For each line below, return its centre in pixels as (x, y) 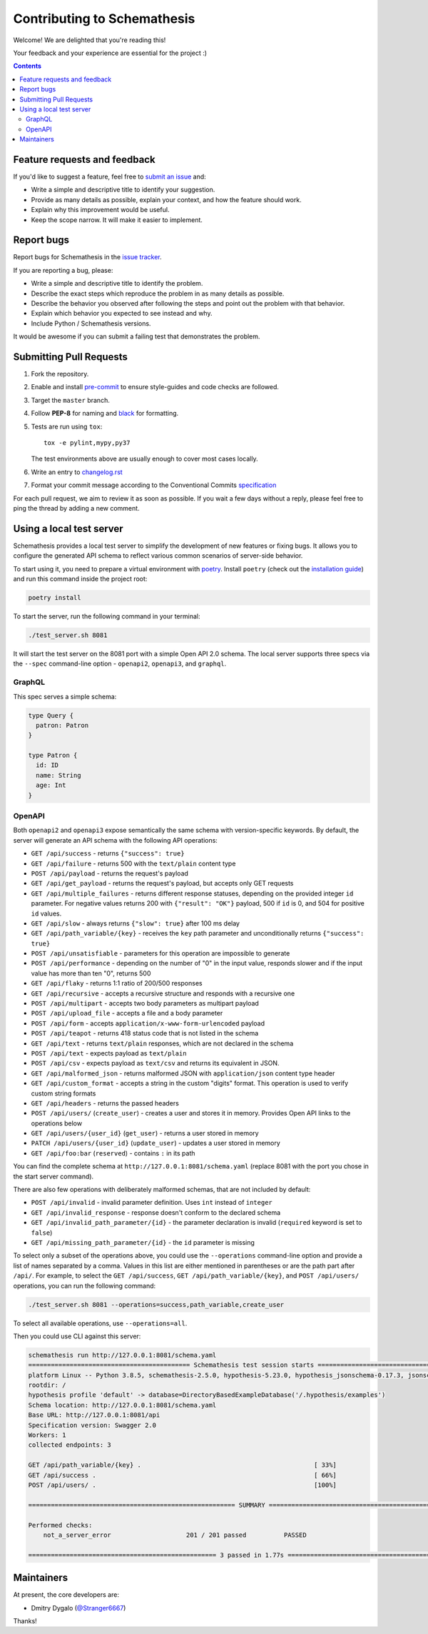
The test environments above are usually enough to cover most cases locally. (144, 459)
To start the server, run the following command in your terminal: (107, 616)
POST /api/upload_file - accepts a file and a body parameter (127, 1013)
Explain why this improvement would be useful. (100, 210)
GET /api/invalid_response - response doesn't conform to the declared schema (156, 1212)
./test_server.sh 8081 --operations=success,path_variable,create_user (156, 1304)
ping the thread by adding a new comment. (76, 508)
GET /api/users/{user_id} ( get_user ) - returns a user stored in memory (145, 1133)
